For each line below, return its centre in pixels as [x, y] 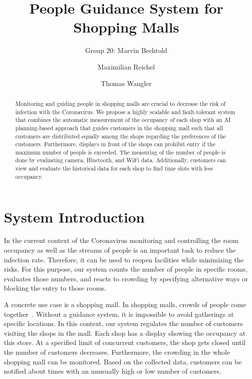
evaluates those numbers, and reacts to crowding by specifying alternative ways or [126, 278]
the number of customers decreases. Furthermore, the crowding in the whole [117, 352]
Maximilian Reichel [126, 66]
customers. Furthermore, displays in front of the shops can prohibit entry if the [115, 144]
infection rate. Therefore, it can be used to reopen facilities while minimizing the [124, 259]
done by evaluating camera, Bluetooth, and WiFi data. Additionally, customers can [121, 160]
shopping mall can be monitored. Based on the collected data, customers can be [123, 361]
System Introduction [74, 217]
